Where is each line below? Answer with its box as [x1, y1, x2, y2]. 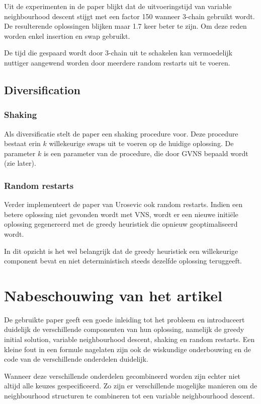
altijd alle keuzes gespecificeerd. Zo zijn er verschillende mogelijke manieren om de [4, 380, 257, 391]
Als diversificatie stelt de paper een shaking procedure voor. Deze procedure [4, 128, 238, 139]
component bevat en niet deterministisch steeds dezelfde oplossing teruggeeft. [4, 255, 242, 266]
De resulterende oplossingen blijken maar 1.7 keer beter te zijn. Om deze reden [4, 21, 247, 31]
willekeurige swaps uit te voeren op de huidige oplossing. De [49, 138, 234, 149]
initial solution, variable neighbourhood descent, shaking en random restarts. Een [4, 334, 255, 345]
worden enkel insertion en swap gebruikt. [4, 30, 130, 41]
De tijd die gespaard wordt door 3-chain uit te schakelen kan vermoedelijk [4, 47, 232, 58]
